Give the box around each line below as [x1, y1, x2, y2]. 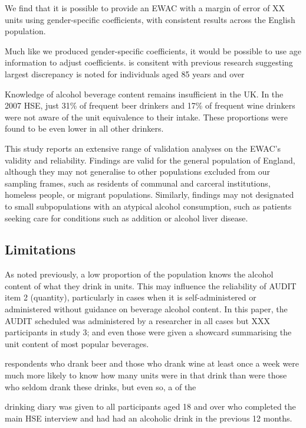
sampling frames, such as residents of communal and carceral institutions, [5, 177, 271, 189]
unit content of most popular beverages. [5, 337, 149, 349]
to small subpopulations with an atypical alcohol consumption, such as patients [5, 200, 292, 212]
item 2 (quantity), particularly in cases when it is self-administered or [5, 291, 256, 303]
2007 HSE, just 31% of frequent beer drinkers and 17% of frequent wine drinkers [5, 99, 295, 112]
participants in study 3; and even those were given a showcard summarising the [5, 326, 292, 338]
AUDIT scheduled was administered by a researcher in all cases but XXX [5, 314, 270, 326]
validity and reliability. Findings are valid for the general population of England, [5, 153, 295, 166]
